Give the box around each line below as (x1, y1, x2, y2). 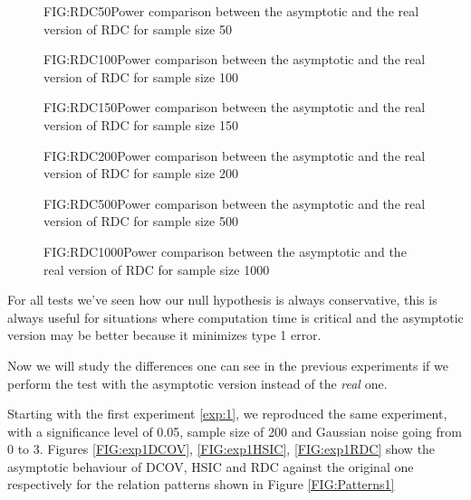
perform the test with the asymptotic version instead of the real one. (7, 373, 388, 392)
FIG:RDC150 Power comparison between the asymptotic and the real (43, 98, 426, 117)
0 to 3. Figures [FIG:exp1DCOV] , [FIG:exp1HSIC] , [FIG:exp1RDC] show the (7, 439, 436, 458)
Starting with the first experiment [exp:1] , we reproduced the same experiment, (7, 404, 447, 423)
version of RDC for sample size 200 (43, 164, 238, 183)
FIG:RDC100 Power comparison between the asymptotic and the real (43, 50, 426, 69)
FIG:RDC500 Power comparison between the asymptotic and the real (43, 193, 426, 212)
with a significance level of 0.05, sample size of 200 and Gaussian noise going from (7, 421, 462, 440)
